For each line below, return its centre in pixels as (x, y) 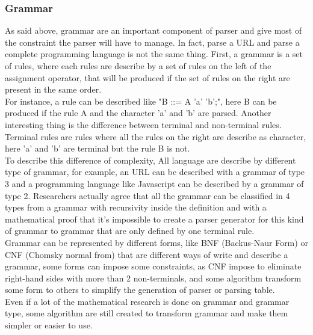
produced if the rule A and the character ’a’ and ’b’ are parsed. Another (138, 113)
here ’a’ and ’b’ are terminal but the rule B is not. (98, 148)
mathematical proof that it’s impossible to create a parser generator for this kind (154, 219)
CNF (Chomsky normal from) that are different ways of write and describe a (147, 254)
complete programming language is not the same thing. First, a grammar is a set (154, 54)
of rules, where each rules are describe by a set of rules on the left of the (138, 66)
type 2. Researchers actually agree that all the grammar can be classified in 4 (147, 195)
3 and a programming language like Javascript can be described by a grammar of (154, 183)
